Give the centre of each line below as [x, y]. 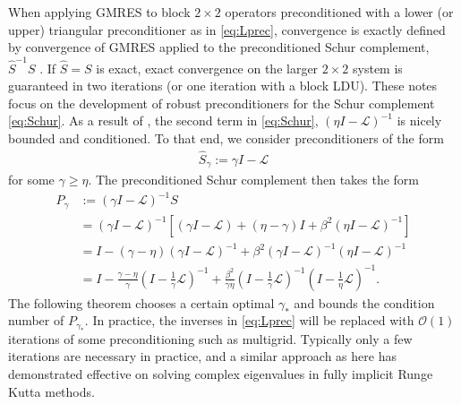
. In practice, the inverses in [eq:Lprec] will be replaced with [249, 320]
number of [36, 320]
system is [378, 68]
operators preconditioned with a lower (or [339, 12]
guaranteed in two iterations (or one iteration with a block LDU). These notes [223, 86]
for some [31, 180]
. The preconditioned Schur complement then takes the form [254, 180]
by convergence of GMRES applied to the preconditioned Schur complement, [219, 47]
